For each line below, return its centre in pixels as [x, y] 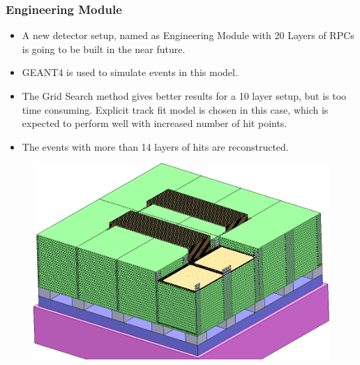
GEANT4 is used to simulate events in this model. [130, 72]
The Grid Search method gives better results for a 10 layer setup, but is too [184, 96]
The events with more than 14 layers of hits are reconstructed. [155, 146]
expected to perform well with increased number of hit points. [155, 123]
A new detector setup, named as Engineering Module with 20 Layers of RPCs [188, 35]
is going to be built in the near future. [104, 49]
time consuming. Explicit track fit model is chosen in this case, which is [175, 109]
